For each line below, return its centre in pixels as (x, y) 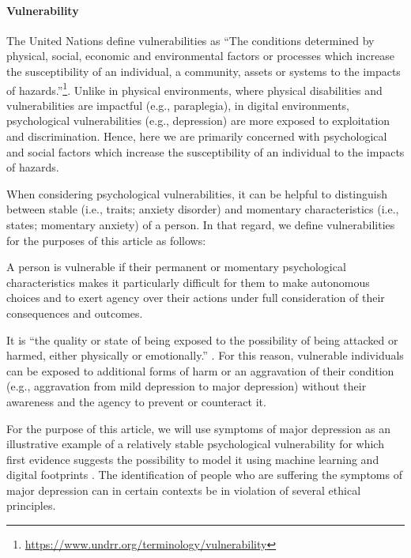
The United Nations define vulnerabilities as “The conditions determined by (190, 40)
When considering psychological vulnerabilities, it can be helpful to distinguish (197, 193)
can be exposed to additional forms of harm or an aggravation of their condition (200, 370)
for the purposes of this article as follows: (106, 240)
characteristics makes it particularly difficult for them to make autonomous (188, 282)
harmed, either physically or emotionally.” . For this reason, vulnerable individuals (205, 355)
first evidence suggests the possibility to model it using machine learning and (193, 459)
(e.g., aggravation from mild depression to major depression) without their (187, 386)
